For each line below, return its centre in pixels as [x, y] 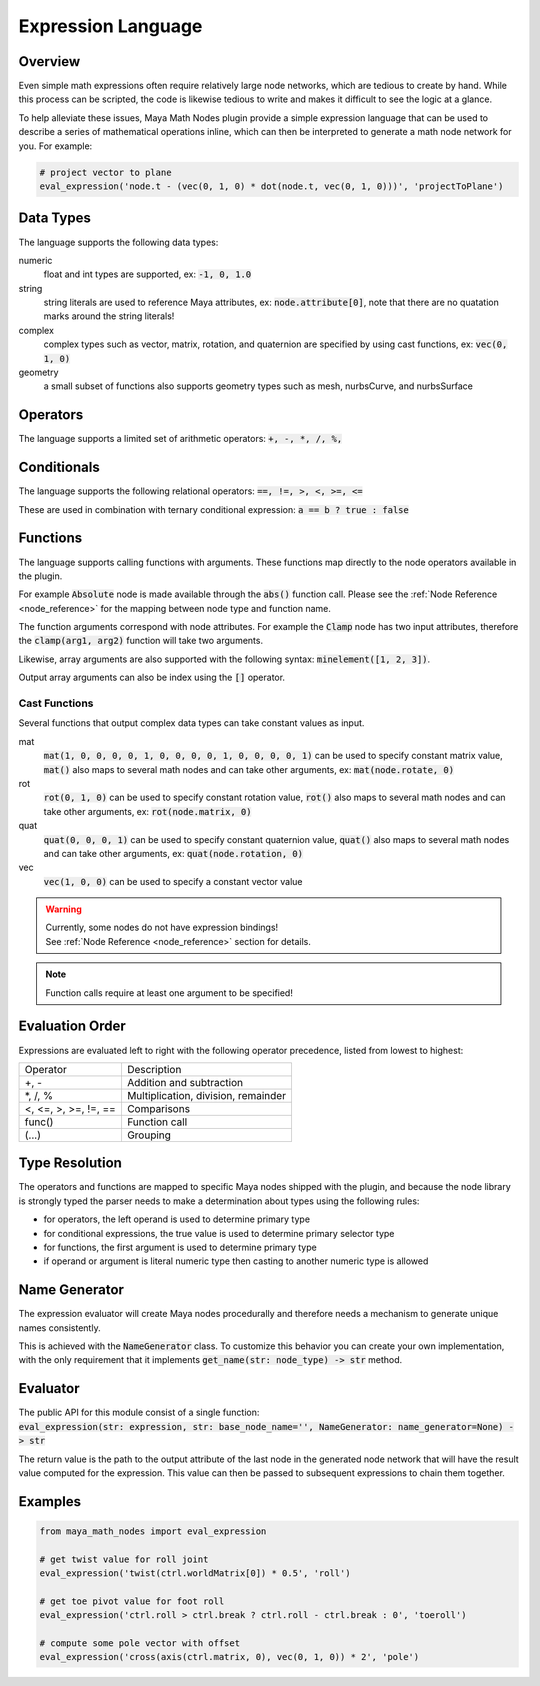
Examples [50, 1501]
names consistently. [59, 1327]
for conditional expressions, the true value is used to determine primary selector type [219, 1233]
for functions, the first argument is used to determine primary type [180, 1247]
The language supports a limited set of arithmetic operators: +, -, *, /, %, [180, 439]
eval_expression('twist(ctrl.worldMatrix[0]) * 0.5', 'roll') [195, 1573]
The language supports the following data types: [118, 242]
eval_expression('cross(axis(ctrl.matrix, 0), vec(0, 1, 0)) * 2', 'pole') [229, 1657]
